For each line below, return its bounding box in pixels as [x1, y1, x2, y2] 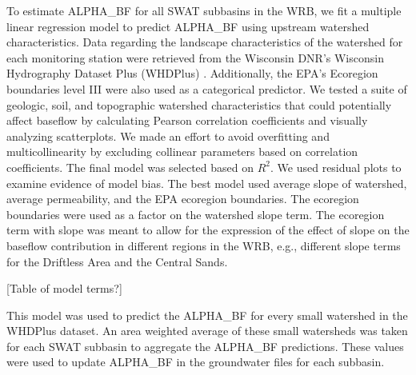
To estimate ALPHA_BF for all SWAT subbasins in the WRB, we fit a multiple [6, 2, 402, 18]
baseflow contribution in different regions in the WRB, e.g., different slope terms [6, 237, 401, 253]
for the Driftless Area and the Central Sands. [6, 253, 228, 269]
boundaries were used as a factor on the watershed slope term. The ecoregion [6, 205, 385, 222]
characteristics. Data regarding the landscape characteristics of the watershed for [6, 34, 403, 50]
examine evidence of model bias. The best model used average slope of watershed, [6, 174, 407, 191]
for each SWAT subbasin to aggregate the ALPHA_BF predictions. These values [6, 337, 404, 354]
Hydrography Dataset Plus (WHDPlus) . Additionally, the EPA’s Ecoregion [6, 65, 378, 82]
